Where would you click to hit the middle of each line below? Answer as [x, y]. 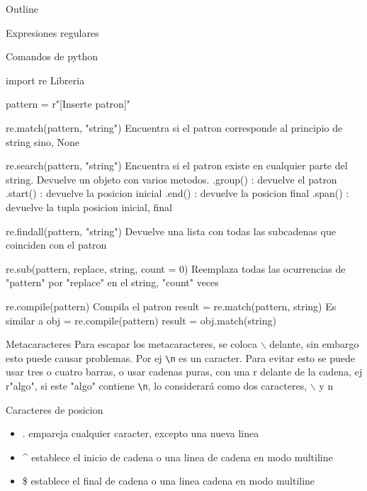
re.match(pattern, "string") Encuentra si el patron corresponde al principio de [174, 127]
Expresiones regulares [52, 32]
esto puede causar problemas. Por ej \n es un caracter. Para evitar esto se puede [180, 357]
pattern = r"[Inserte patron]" [68, 104]
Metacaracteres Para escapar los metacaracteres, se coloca [132, 344]
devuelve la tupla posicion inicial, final [89, 207]
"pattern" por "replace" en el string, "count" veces [112, 282]
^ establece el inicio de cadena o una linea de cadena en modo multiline [177, 457]
